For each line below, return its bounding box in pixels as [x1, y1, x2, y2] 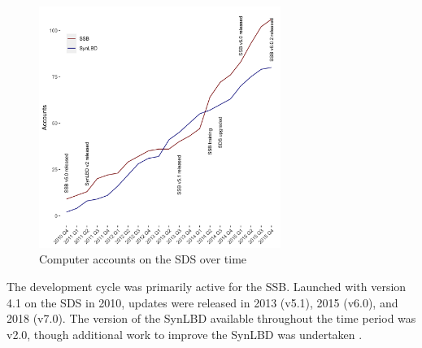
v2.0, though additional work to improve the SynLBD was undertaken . [7, 325, 363, 342]
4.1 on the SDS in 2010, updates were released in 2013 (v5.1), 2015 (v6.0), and [7, 294, 398, 311]
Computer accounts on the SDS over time [39, 250, 247, 268]
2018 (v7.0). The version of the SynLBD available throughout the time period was [7, 310, 416, 327]
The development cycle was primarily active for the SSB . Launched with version [7, 277, 407, 294]
